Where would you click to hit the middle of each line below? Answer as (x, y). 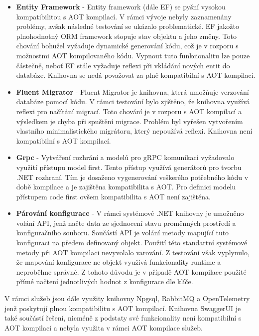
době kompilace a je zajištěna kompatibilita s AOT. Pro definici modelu (126, 187)
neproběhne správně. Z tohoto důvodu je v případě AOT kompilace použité (131, 271)
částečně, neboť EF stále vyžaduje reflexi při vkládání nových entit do (123, 65)
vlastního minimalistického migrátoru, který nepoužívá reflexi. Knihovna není (134, 131)
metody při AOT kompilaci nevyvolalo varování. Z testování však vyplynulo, (133, 252)
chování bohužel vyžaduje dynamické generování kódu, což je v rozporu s (127, 46)
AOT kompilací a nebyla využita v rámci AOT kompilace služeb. (104, 327)
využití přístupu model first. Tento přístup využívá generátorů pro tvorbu (129, 167)
